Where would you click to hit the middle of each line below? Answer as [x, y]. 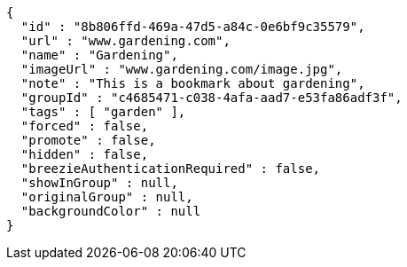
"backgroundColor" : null [111, 211]
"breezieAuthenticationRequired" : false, [171, 169]
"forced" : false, [85, 126]
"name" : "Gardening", [99, 55]
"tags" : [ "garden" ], [103, 112]
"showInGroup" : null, [99, 183]
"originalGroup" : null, [107, 197]
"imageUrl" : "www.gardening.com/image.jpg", [182, 69]
